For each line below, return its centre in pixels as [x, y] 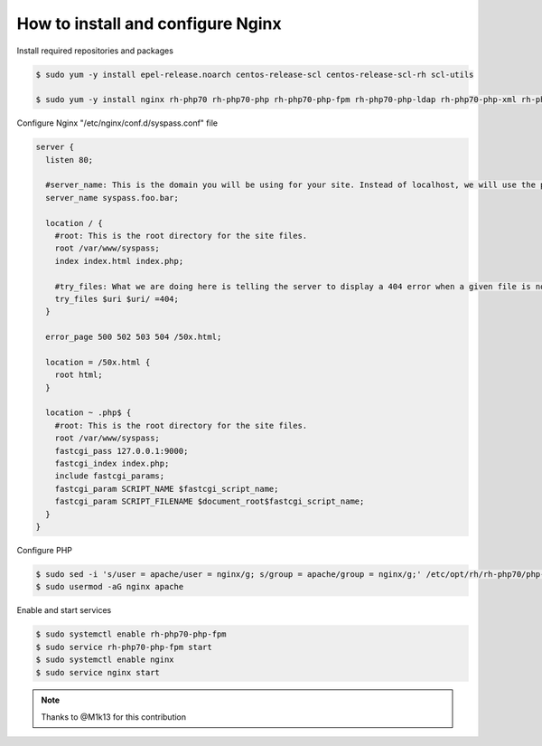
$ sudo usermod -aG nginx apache [110, 587]
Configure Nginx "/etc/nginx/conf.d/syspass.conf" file [117, 123]
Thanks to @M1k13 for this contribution [114, 717]
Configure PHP [44, 550]
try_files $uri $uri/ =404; [117, 299]
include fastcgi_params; [110, 476]
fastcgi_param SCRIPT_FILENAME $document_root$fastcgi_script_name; [210, 501]
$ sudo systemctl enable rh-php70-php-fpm [131, 634]
